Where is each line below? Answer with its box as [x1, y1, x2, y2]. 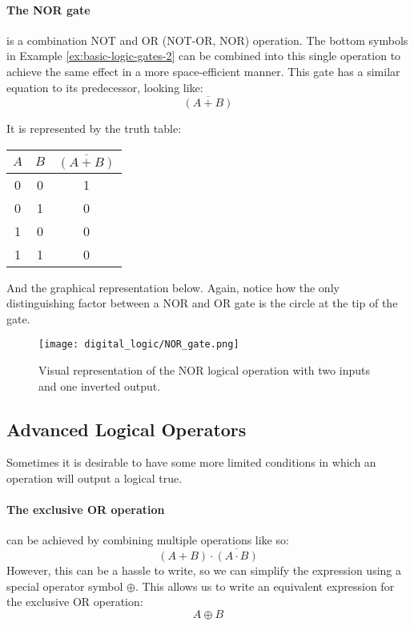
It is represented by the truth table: [6, 120, 182, 137]
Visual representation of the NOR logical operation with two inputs [38, 361, 370, 378]
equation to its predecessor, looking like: [6, 78, 203, 95]
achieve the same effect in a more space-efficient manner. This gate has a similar [6, 62, 400, 79]
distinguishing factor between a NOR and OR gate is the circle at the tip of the [6, 295, 398, 311]
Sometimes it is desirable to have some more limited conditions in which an [6, 454, 376, 471]
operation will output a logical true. [6, 469, 183, 486]
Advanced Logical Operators [6, 416, 247, 441]
